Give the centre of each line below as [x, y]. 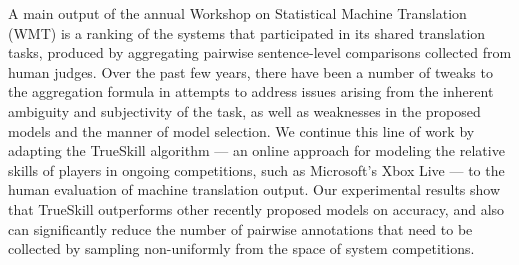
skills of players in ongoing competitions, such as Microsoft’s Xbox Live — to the [256, 169]
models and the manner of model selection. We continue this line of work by [241, 130]
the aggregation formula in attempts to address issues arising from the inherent [251, 91]
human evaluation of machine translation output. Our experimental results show [254, 189]
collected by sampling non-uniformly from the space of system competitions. [241, 248]
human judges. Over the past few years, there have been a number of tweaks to [250, 71]
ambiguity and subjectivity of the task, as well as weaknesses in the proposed [244, 110]
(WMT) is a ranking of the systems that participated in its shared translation [247, 32]
